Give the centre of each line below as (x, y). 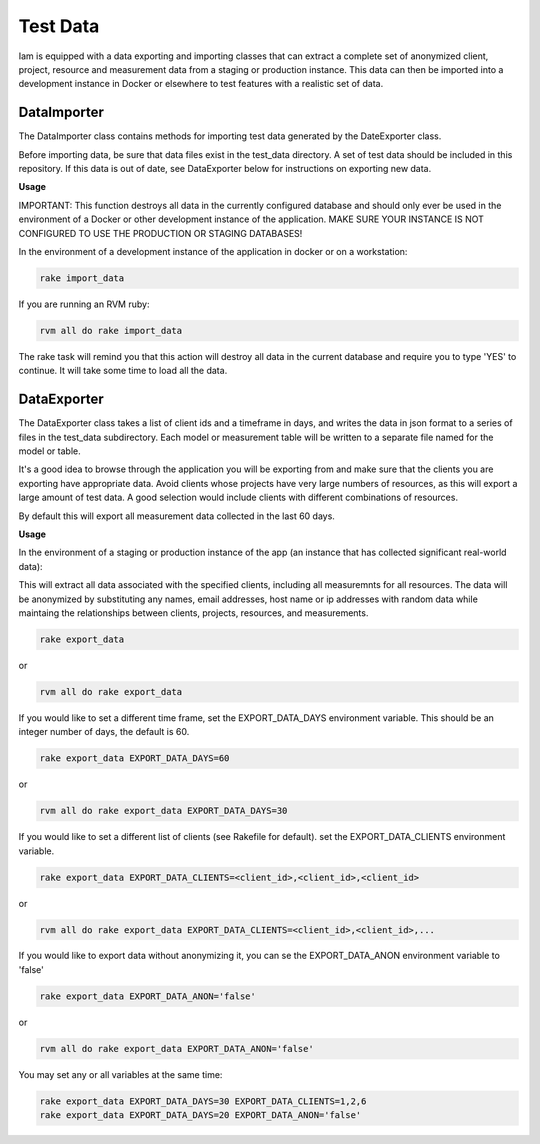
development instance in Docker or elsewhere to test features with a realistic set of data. (201, 84)
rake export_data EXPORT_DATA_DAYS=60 (134, 758)
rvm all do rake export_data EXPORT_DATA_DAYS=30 (163, 811)
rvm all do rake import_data (111, 330)
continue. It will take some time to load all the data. (123, 371)
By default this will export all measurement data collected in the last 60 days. (176, 516)
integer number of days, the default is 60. (104, 732)
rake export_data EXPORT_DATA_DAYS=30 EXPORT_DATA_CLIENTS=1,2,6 (203, 1101)
